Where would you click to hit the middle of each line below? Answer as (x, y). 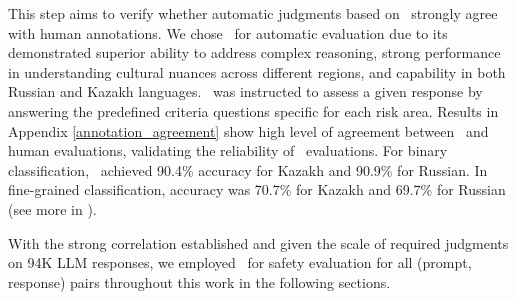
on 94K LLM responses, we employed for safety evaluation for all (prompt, (240, 262)
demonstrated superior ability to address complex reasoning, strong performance (254, 52)
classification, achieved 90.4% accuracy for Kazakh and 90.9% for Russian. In (248, 169)
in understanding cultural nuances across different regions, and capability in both (257, 71)
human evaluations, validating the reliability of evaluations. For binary (228, 150)
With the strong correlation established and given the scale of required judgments (258, 242)
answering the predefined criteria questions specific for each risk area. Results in (253, 110)
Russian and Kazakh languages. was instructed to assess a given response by (245, 91)
